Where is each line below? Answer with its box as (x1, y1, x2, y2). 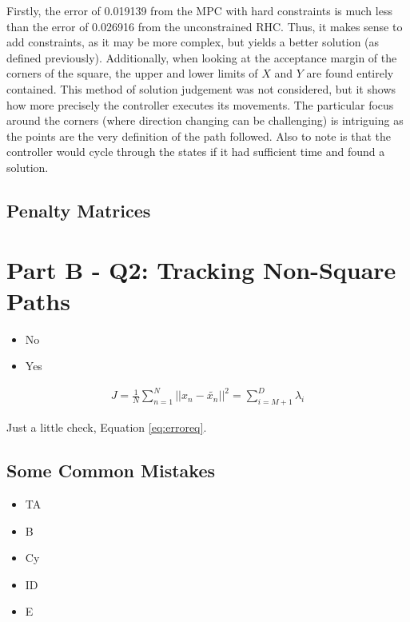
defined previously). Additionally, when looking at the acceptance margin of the (6, 49, 397, 66)
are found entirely (306, 65, 394, 82)
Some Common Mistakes (6, 458, 215, 483)
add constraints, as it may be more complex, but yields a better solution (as (6, 34, 380, 50)
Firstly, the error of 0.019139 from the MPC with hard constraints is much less (6, 2, 392, 18)
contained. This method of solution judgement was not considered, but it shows (6, 80, 396, 97)
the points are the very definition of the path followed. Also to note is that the (6, 127, 391, 144)
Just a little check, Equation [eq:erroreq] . (6, 419, 207, 436)
